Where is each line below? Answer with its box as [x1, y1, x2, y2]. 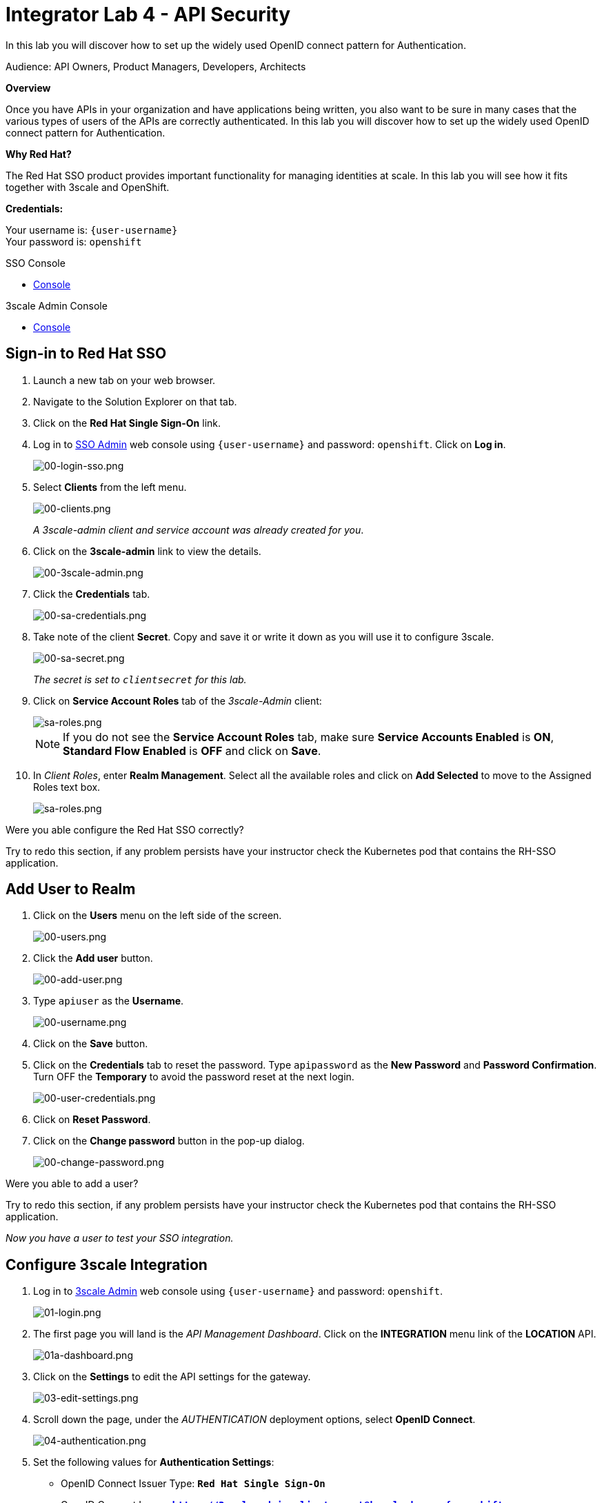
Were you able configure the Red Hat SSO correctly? [6, 823, 244, 836]
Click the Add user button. [33, 952, 153, 965]
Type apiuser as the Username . [33, 995, 184, 1007]
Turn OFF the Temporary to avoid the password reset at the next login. [33, 1071, 354, 1083]
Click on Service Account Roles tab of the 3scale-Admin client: [33, 694, 322, 707]
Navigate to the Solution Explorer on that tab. [33, 395, 237, 407]
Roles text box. [33, 780, 101, 793]
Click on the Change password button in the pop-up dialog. [33, 1135, 305, 1147]
